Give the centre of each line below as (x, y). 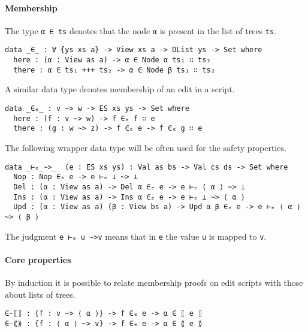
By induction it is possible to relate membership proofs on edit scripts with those (154, 282)
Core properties (38, 259)
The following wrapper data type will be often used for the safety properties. (146, 147)
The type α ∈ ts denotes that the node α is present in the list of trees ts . (141, 30)
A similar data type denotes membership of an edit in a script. (120, 89)
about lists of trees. (40, 294)
